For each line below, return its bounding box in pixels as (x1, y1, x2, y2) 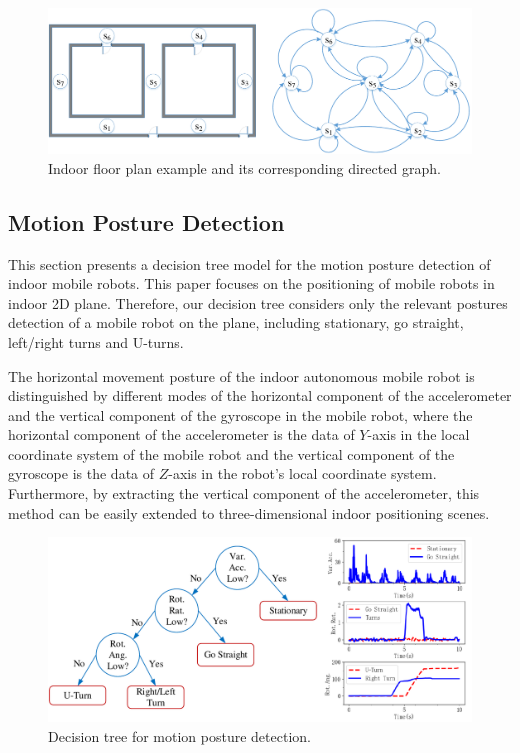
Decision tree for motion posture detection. (48, 725, 311, 746)
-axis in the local (367, 424, 470, 445)
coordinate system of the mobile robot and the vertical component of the (8, 443, 455, 464)
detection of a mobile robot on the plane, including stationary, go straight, (8, 312, 464, 333)
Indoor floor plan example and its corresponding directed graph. (48, 157, 441, 178)
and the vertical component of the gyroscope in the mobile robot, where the (8, 404, 473, 425)
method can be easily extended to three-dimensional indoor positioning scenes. (8, 502, 490, 523)
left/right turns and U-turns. (8, 331, 184, 352)
